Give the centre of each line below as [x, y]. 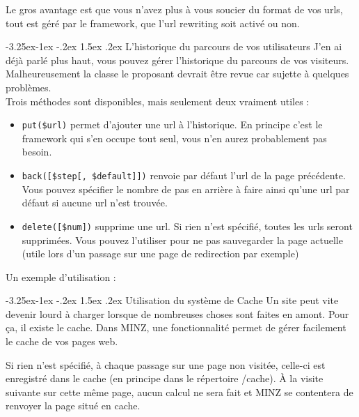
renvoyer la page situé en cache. [73, 405]
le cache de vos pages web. [62, 341]
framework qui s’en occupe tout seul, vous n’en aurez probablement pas [174, 138]
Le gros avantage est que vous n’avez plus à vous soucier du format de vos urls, [174, 9]
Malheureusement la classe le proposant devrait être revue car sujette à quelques [177, 74]
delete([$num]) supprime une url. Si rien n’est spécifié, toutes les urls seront [187, 226]
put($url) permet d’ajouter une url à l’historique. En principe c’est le [172, 124]
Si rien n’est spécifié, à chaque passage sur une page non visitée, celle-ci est [166, 364]
